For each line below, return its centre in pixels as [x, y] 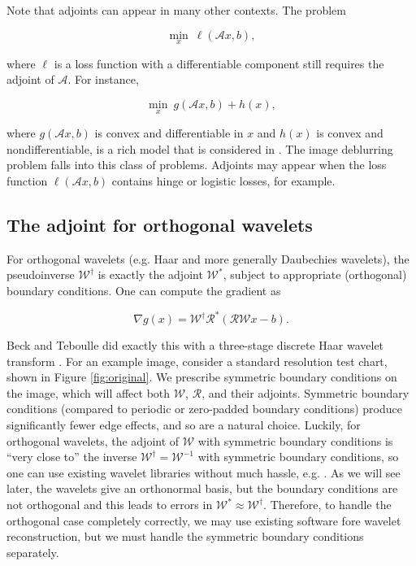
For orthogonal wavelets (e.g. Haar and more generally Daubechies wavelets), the [208, 258]
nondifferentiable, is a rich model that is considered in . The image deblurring [200, 148]
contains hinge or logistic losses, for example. [223, 181]
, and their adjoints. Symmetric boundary [305, 392]
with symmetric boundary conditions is [295, 440]
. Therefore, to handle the [327, 505]
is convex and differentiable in [169, 133]
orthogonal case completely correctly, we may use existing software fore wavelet [204, 520]
